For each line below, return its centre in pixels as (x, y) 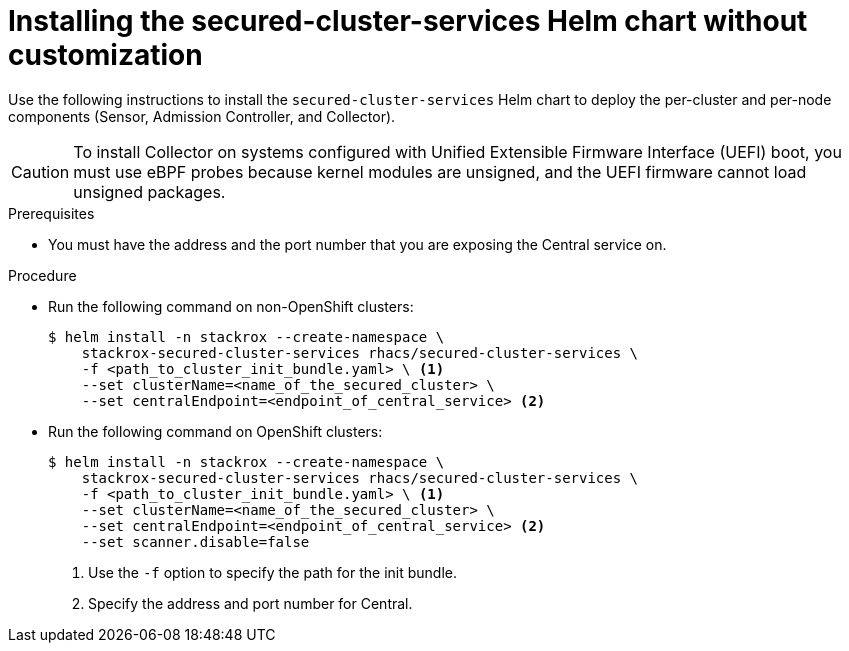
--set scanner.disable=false (195, 541)
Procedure (42, 275)
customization (105, 55)
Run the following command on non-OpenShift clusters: (231, 306)
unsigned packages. (149, 191)
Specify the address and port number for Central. (250, 603)
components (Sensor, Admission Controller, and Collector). (202, 116)
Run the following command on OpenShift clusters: (215, 431)
